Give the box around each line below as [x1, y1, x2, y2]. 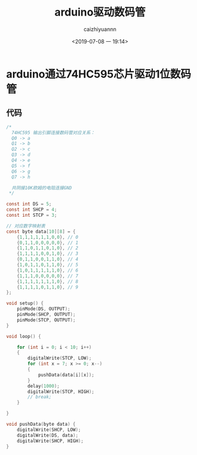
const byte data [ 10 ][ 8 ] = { [6, 228, 76, 235]
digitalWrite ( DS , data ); [17, 432, 79, 438]
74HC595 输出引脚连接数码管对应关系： [11, 130, 95, 136]
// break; [27, 394, 52, 400]
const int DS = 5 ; [6, 201, 52, 207]
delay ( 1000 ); [27, 383, 60, 389]
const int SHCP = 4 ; [6, 207, 58, 213]
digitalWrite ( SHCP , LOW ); [17, 426, 82, 433]
